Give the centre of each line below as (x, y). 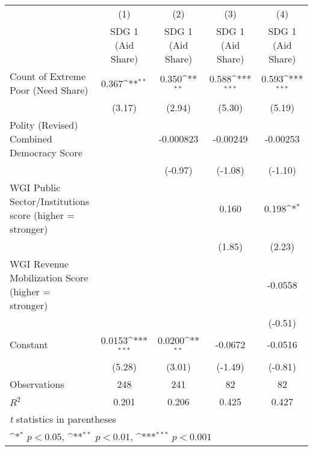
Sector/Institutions (50, 201)
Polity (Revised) (44, 125)
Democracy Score (46, 152)
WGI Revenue (39, 264)
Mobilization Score (49, 278)
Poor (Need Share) (49, 90)
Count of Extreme (48, 76)
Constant (29, 345)
